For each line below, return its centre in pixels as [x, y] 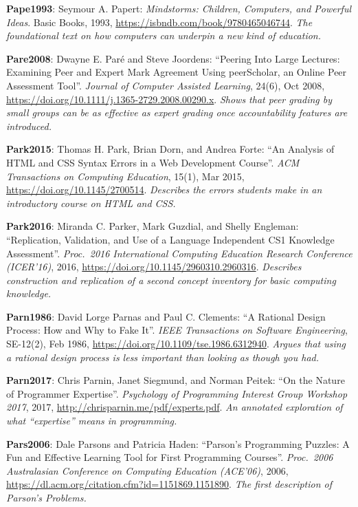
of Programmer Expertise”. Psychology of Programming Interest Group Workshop [177, 393]
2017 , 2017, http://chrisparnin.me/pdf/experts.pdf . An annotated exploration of [175, 407]
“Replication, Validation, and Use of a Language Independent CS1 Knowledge [170, 239]
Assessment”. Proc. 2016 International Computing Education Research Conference [179, 253]
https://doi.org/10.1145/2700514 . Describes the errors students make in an [164, 190]
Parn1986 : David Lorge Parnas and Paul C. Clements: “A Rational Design [166, 316]
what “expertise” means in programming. [92, 421]
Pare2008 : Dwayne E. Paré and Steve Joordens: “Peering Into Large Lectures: [173, 58]
